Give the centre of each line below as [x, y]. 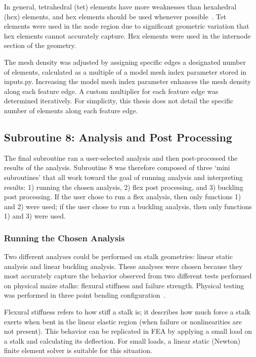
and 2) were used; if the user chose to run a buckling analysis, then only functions [128, 206]
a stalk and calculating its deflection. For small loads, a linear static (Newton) [122, 340]
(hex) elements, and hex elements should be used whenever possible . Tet [115, 16]
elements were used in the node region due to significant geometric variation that [127, 26]
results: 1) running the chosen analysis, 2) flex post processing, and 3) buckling [124, 187]
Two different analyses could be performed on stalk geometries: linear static [118, 256]
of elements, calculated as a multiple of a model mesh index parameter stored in [125, 71]
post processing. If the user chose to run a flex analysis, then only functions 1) [123, 197]
